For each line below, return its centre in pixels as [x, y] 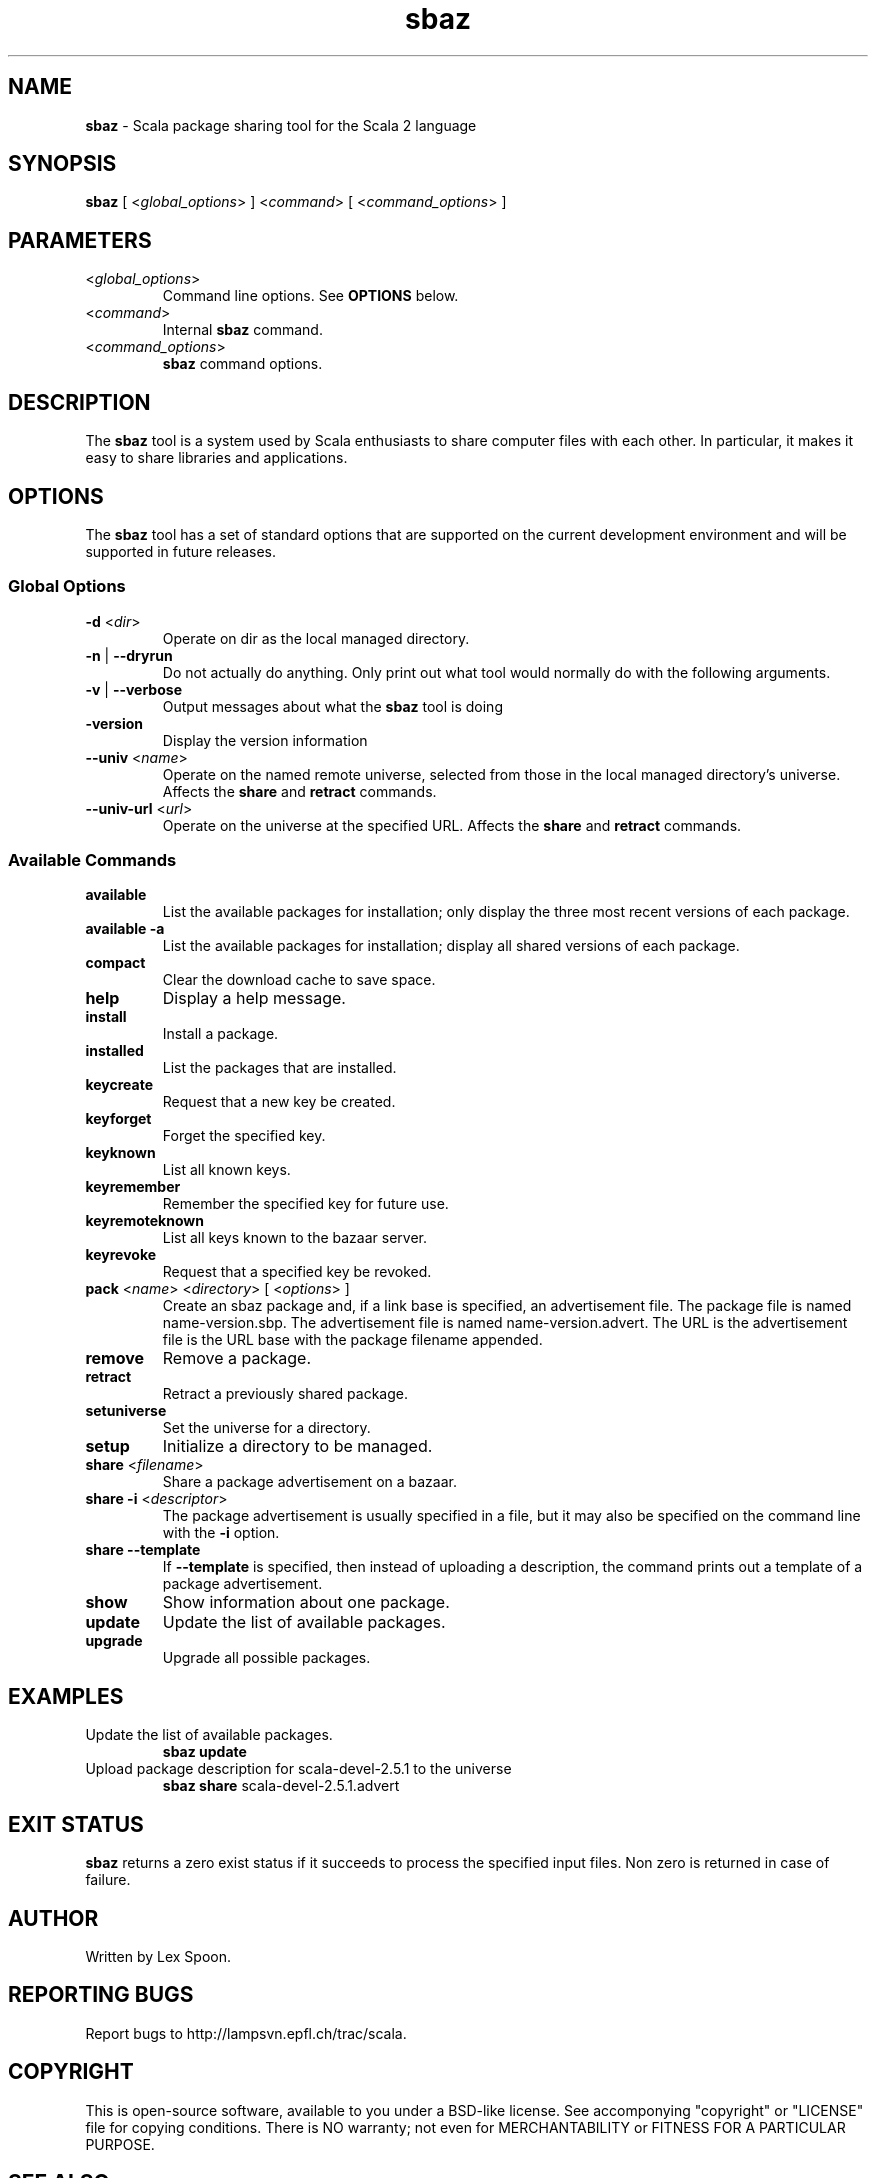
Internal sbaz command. [242, 330]
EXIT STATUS [76, 1824]
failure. [108, 1880]
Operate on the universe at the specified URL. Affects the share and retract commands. [452, 825]
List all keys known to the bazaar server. [294, 1238]
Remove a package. [237, 1358]
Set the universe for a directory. [266, 1428]
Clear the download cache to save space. [299, 980]
